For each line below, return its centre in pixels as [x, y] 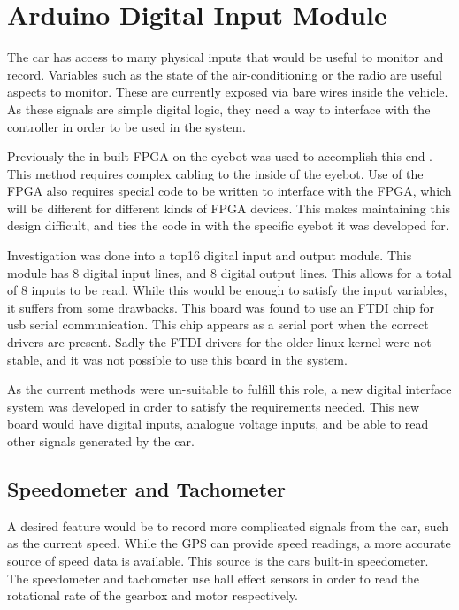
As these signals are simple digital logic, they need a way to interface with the [219, 108]
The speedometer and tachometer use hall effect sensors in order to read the [214, 578]
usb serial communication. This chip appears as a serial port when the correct [218, 324]
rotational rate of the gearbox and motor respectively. [153, 595]
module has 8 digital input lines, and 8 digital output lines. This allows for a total [229, 272]
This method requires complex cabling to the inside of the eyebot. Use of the [215, 173]
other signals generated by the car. [101, 441]
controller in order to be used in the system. [126, 126]
